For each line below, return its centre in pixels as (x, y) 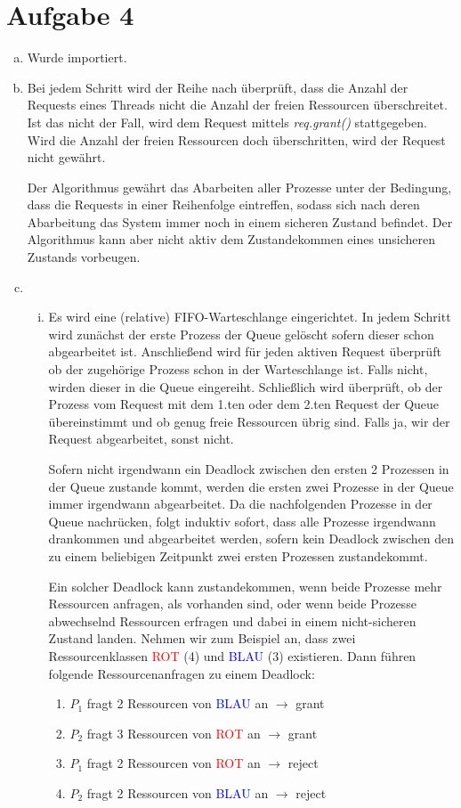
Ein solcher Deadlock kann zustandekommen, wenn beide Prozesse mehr (245, 586)
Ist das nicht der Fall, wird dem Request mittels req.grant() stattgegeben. (227, 122)
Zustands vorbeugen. (84, 257)
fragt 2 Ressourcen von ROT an (174, 763)
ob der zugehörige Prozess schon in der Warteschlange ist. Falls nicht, (238, 369)
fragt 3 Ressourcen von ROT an (174, 733)
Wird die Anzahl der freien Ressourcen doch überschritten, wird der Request (236, 139)
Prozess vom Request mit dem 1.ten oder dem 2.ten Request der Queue (244, 404)
